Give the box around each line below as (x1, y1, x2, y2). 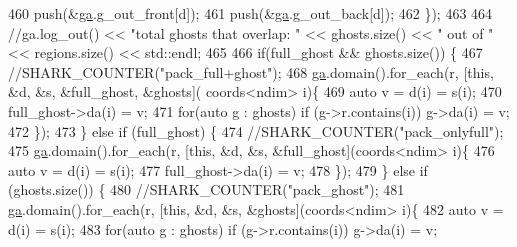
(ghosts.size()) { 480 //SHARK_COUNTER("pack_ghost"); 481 (8, 179, 405, 200)
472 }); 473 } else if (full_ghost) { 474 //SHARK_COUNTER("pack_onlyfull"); (8, 120, 504, 141)
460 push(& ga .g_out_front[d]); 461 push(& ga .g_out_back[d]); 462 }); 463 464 (8, 3, 493, 23)
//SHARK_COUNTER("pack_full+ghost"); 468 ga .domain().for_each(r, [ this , (8, 61, 494, 82)
